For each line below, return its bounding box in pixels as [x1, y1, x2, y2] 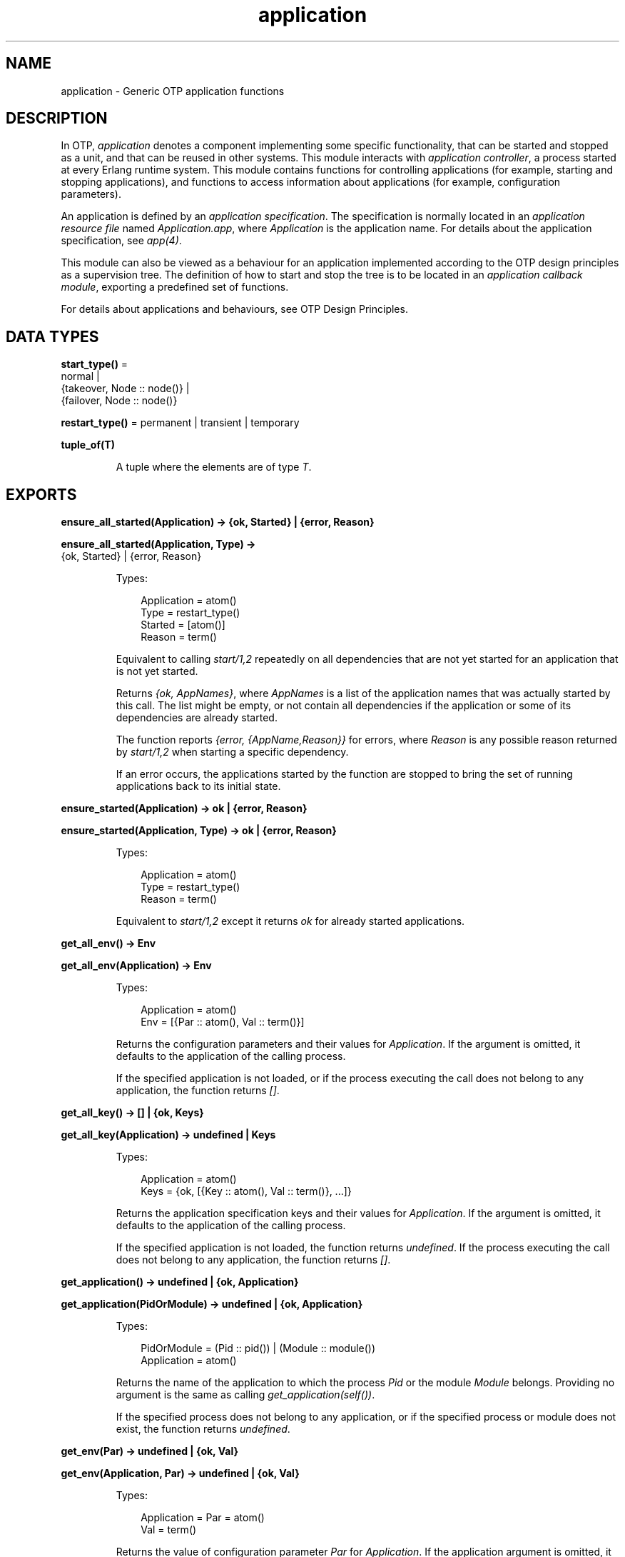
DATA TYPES [6, 327, 99, 346]
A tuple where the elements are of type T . [116, 461, 312, 474]
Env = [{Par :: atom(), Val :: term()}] [141, 1016, 305, 1028]
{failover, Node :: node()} [61, 394, 178, 407]
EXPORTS [6, 485, 77, 504]
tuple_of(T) [61, 439, 115, 451]
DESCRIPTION [6, 109, 108, 128]
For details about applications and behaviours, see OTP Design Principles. [61, 303, 408, 316]
